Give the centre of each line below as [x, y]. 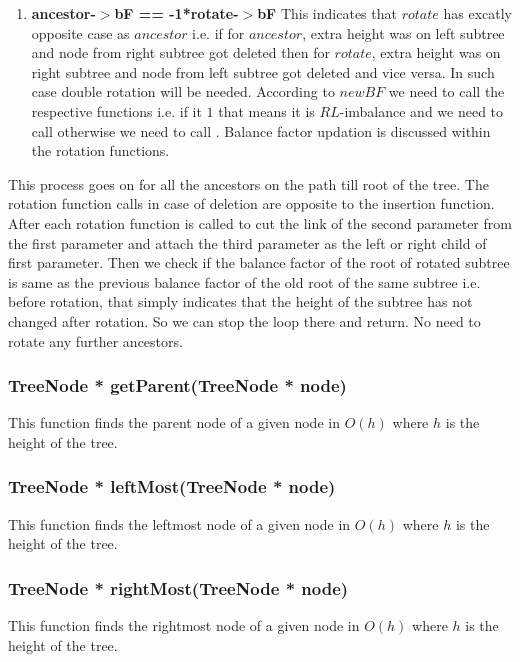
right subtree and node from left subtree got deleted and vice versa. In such [263, 71]
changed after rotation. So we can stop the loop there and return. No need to [244, 320]
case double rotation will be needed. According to [183, 91]
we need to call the [446, 91]
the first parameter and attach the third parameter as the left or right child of [247, 242]
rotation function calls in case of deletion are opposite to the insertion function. [251, 203]
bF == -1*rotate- [176, 13]
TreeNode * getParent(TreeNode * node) [177, 385]
